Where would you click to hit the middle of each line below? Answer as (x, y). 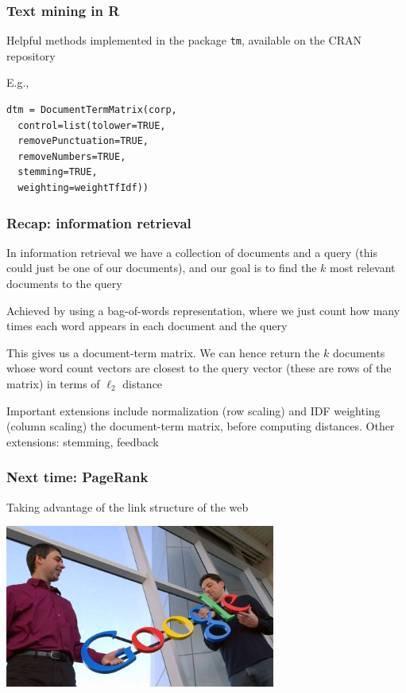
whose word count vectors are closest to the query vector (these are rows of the (199, 368)
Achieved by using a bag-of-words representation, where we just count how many (203, 310)
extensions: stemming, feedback (83, 441)
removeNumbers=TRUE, (72, 156)
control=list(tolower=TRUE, (92, 125)
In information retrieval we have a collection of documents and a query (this (192, 252)
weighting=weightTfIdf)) (83, 188)
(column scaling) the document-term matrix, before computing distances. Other (201, 426)
